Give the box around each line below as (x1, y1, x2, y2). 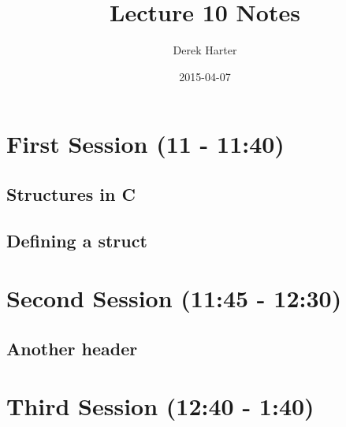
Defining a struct (6, 228, 147, 252)
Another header (6, 336, 138, 360)
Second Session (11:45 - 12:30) (6, 282, 342, 314)
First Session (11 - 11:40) (6, 128, 285, 160)
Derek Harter (173, 42, 237, 58)
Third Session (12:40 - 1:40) (6, 390, 314, 422)
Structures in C (6, 181, 136, 206)
